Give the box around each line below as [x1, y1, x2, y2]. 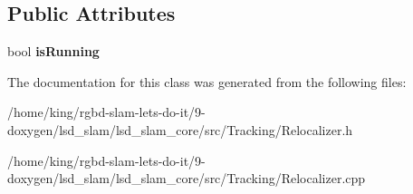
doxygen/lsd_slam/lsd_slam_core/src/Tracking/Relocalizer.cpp [7, 169, 366, 188]
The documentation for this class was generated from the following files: [7, 72, 407, 91]
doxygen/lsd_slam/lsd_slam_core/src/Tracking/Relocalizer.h [7, 120, 353, 139]
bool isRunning [7, 42, 100, 61]
